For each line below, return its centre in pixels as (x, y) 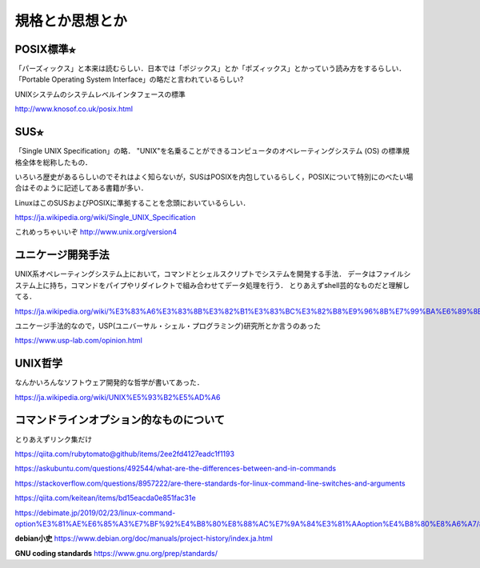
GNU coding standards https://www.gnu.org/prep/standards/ (116, 553)
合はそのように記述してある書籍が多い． (81, 188)
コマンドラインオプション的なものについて (120, 420)
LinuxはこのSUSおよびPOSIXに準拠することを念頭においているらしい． (132, 202)
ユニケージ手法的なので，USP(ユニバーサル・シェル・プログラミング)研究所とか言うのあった (168, 326)
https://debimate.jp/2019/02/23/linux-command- (95, 513)
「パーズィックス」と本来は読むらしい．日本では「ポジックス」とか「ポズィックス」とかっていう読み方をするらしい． (210, 69)
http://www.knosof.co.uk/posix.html (74, 109)
